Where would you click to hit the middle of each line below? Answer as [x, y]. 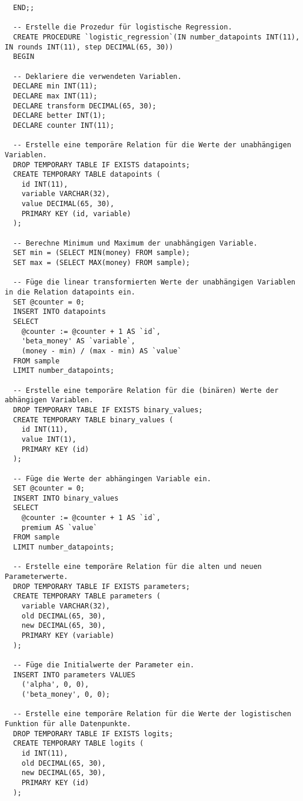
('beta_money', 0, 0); [66, 694]
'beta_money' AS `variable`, [78, 341]
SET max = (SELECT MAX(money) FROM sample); [101, 263]
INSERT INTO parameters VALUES [74, 675]
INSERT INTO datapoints [59, 312]
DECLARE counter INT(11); [64, 125]
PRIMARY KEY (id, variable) [76, 214]
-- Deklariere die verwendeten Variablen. [97, 76]
